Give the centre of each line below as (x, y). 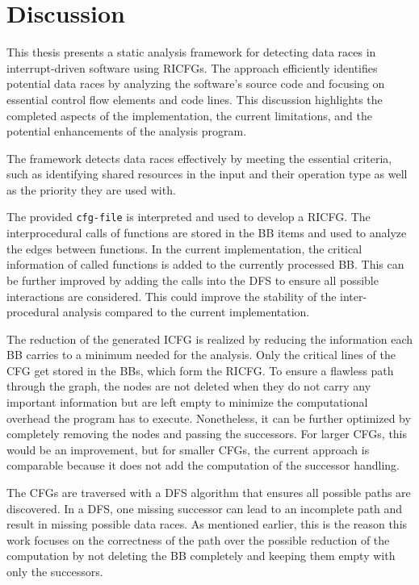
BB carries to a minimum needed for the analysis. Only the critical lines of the (201, 355)
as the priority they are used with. (91, 189)
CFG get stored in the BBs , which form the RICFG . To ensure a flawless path (200, 370)
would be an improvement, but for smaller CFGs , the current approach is (188, 449)
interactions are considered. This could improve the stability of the (172, 296)
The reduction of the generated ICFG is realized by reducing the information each (210, 338)
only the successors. (55, 571)
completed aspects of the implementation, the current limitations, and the (189, 115)
